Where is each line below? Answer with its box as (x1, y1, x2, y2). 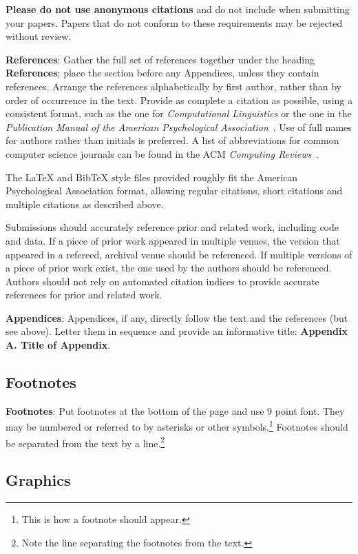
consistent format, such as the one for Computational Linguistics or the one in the (6, 106, 352, 121)
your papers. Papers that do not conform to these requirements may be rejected (6, 15, 343, 30)
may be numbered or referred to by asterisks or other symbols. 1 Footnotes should (6, 418, 348, 434)
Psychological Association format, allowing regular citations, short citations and (6, 183, 343, 198)
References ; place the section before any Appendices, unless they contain (6, 65, 319, 80)
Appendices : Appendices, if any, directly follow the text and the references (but (6, 310, 348, 325)
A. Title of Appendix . (6, 338, 111, 352)
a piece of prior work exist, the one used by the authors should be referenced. (6, 260, 332, 275)
